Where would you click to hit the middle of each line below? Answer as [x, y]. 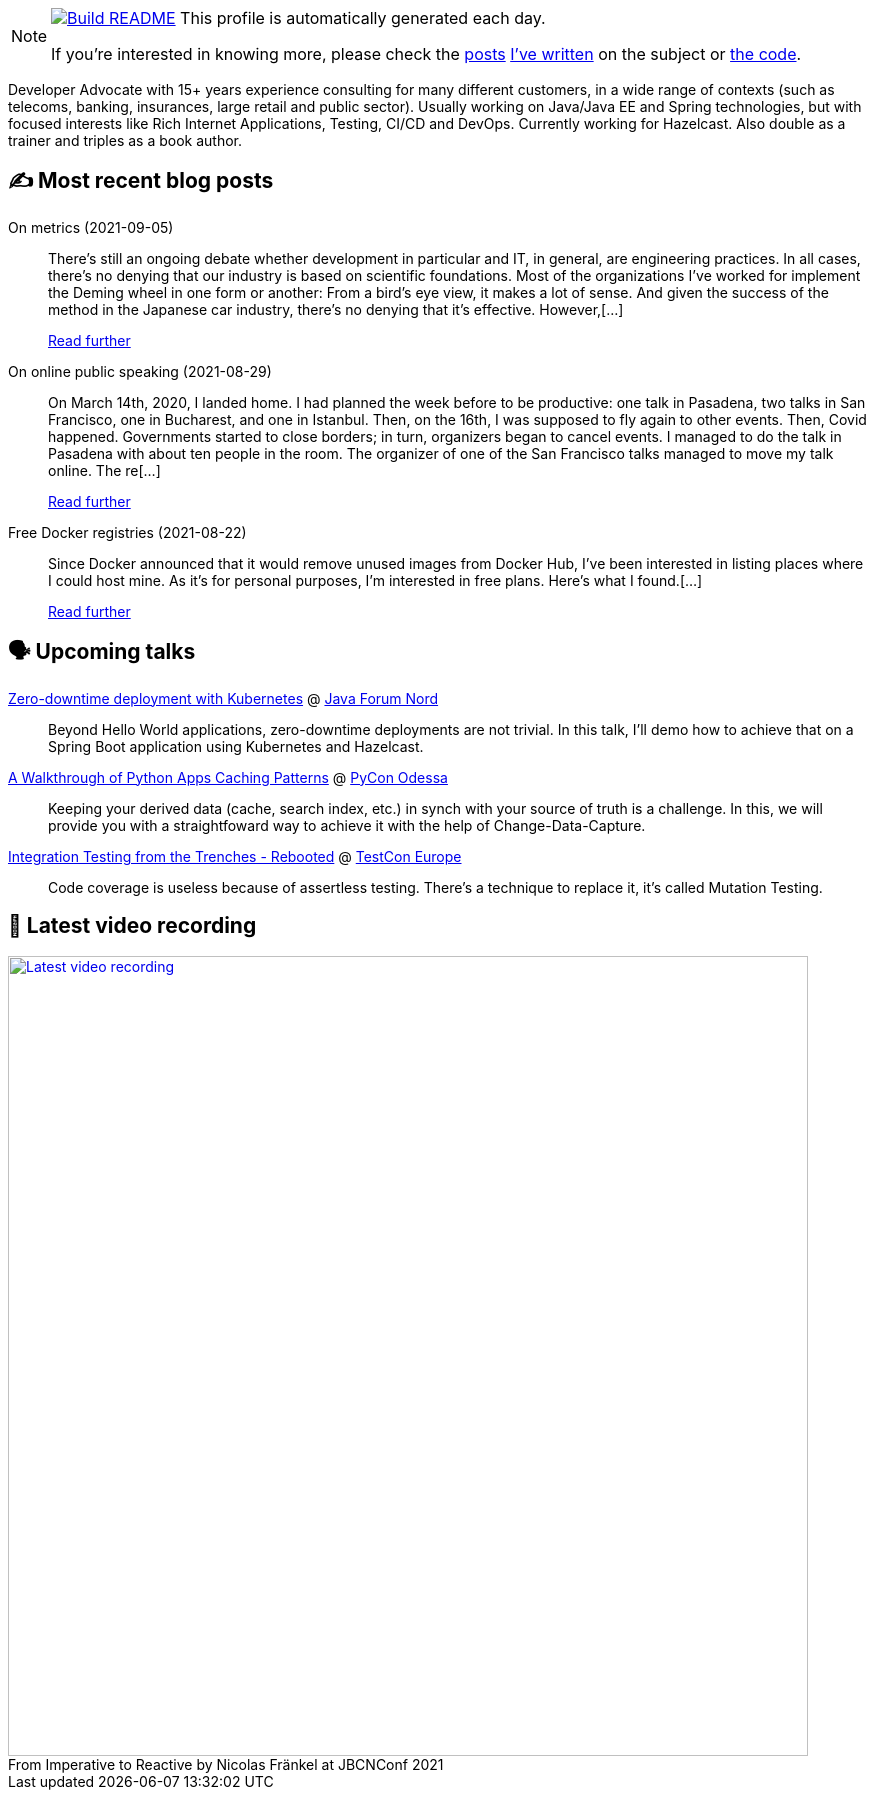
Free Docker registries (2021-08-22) [127, 532]
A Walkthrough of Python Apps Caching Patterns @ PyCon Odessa [228, 777]
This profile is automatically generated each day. [363, 18]
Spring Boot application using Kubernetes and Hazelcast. [236, 746]
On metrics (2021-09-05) [91, 227]
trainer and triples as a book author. [125, 140]
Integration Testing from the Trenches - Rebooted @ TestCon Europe [235, 856]
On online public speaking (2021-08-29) [140, 371]
